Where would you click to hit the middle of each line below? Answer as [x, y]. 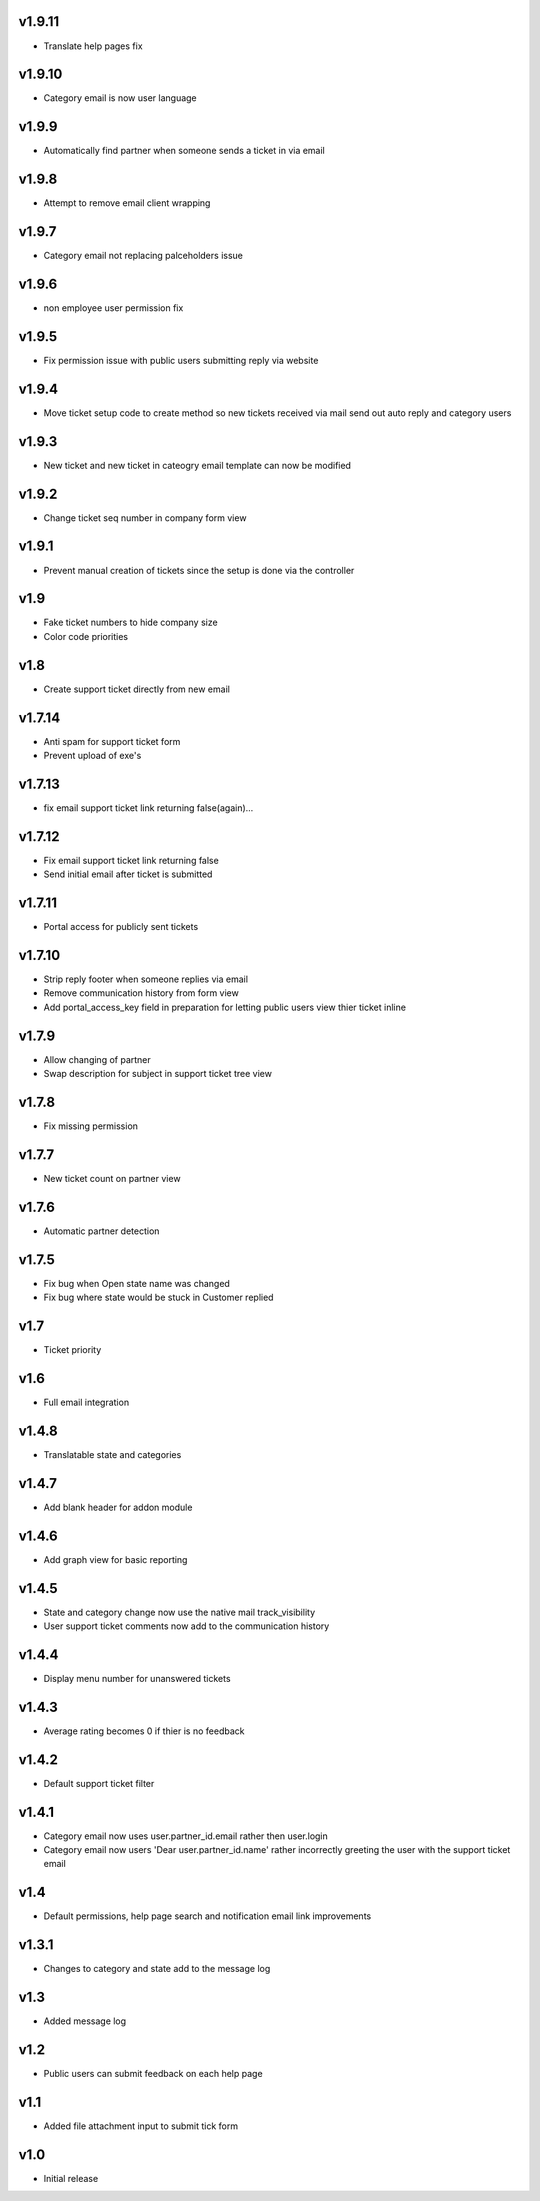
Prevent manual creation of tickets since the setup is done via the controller [199, 570]
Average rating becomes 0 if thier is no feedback [144, 1731]
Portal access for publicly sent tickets [121, 927]
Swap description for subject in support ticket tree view [157, 1074]
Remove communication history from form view [141, 993]
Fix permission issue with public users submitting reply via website [181, 360]
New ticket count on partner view [112, 1178]
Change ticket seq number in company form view [145, 517]
